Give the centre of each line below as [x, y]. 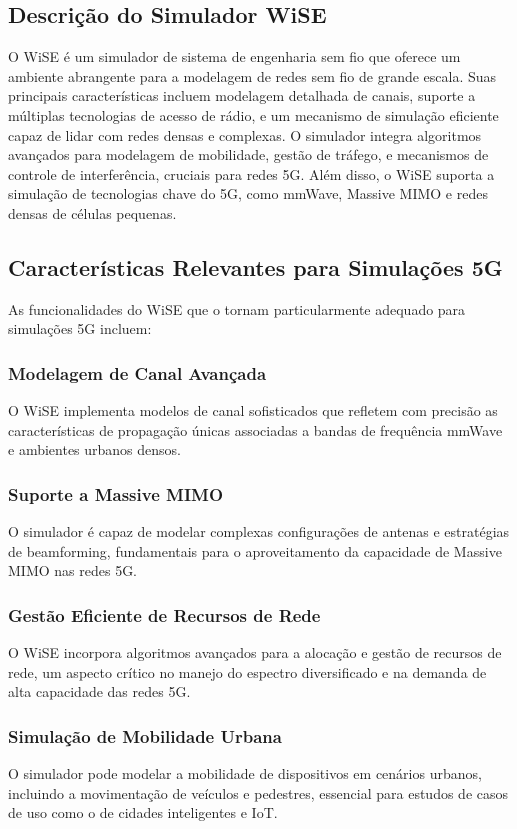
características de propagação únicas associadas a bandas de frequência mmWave [255, 429]
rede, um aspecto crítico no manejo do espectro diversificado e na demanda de [247, 671]
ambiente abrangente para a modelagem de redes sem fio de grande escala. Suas [252, 75]
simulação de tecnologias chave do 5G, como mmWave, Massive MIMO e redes [248, 193]
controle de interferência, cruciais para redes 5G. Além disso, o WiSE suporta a [251, 173]
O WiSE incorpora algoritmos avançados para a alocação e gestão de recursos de [255, 652]
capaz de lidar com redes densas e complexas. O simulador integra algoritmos [245, 134]
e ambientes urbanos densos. [94, 449]
